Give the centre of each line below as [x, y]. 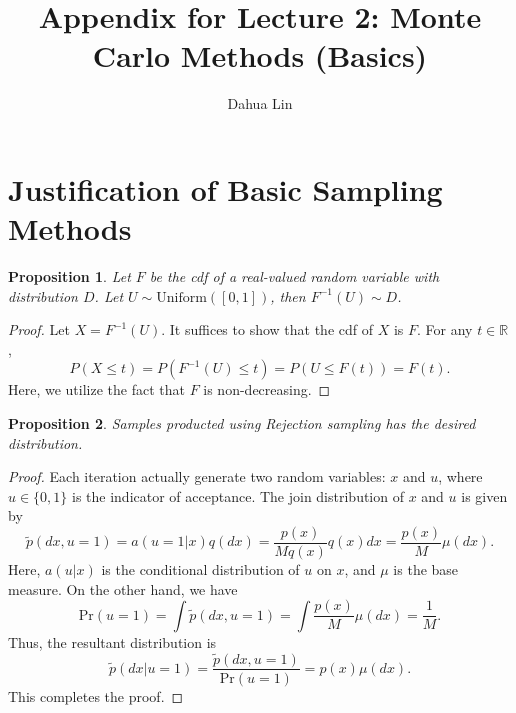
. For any [445, 329]
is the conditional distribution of [200, 569]
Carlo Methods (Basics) [260, 55]
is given [484, 495]
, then [288, 295]
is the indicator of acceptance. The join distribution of [238, 495]
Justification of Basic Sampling [225, 188]
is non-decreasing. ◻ [267, 389]
